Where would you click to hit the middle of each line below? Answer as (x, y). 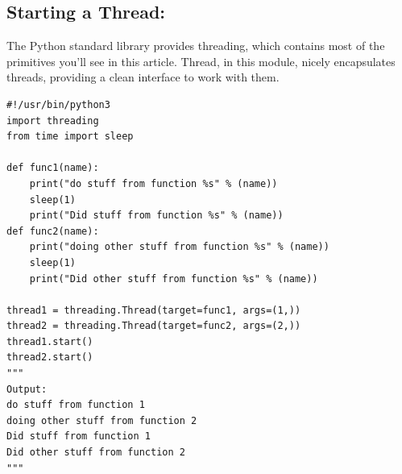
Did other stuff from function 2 (96, 453)
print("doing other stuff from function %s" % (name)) (179, 247)
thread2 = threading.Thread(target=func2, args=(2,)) (154, 326)
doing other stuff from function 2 (102, 420)
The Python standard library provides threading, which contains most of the (196, 46)
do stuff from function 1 (76, 405)
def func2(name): (53, 231)
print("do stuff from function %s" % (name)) (153, 183)
